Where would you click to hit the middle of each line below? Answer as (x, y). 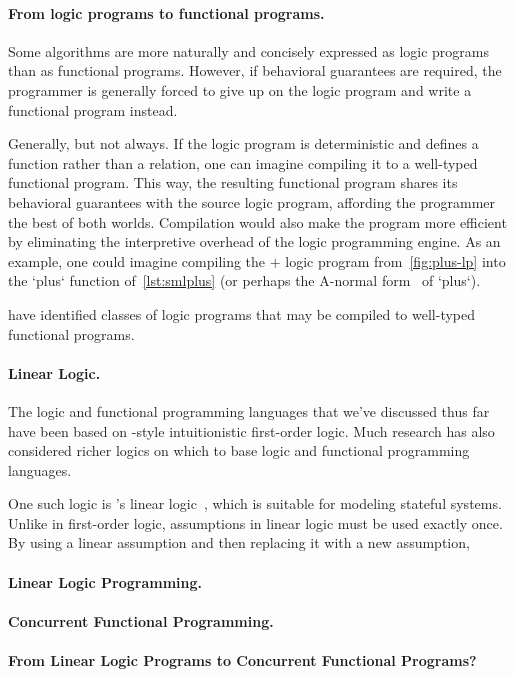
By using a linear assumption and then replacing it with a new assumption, (239, 542)
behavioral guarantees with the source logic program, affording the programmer (252, 201)
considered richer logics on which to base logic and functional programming (239, 450)
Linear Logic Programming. (105, 581)
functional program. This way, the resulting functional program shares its (233, 182)
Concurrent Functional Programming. (141, 620)
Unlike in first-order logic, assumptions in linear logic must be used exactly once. (255, 522)
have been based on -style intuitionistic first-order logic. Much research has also (251, 430)
